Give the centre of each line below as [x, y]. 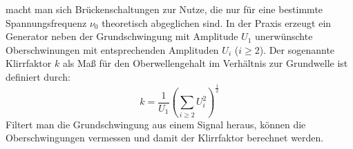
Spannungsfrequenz [46, 22]
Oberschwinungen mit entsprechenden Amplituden [112, 49]
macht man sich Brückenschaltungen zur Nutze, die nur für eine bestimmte [164, 9]
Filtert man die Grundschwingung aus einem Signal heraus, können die [156, 124]
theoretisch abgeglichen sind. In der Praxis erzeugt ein [217, 22]
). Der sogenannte [297, 49]
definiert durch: [38, 76]
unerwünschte [284, 36]
